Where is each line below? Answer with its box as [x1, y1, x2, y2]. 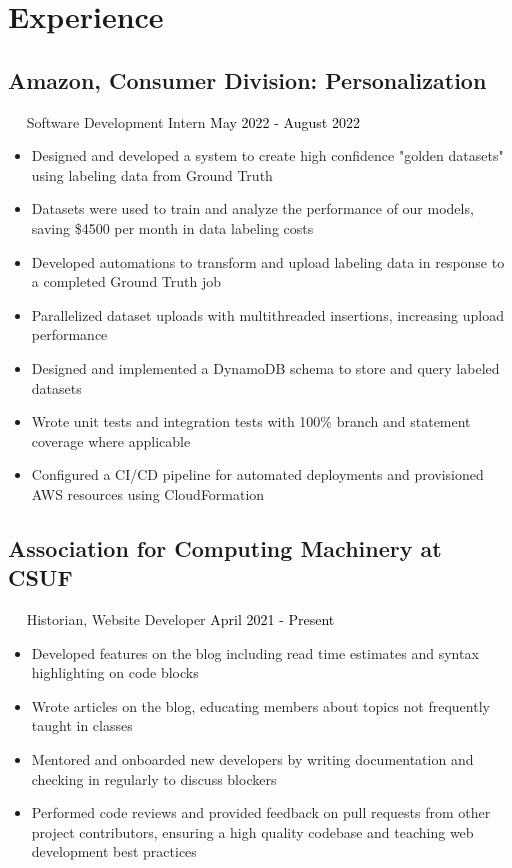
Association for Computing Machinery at [8, 532, 442, 563]
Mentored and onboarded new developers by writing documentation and [31, 749, 474, 770]
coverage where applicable [31, 430, 191, 451]
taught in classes [31, 715, 133, 736]
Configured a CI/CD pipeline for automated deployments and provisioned [31, 464, 484, 485]
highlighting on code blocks [31, 662, 199, 683]
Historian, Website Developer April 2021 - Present [26, 609, 335, 630]
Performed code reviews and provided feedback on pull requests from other [31, 802, 491, 823]
